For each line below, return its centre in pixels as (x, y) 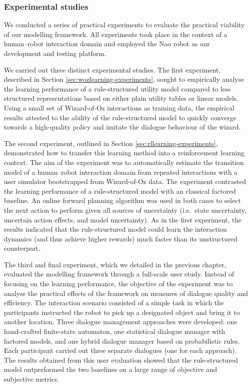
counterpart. (22, 248)
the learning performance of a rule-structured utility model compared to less (118, 88)
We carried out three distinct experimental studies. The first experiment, (112, 69)
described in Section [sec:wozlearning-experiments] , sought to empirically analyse (124, 79)
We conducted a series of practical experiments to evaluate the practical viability (124, 25)
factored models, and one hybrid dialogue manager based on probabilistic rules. (122, 341)
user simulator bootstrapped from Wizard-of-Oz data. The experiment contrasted (125, 181)
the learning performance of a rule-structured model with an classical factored (120, 191)
